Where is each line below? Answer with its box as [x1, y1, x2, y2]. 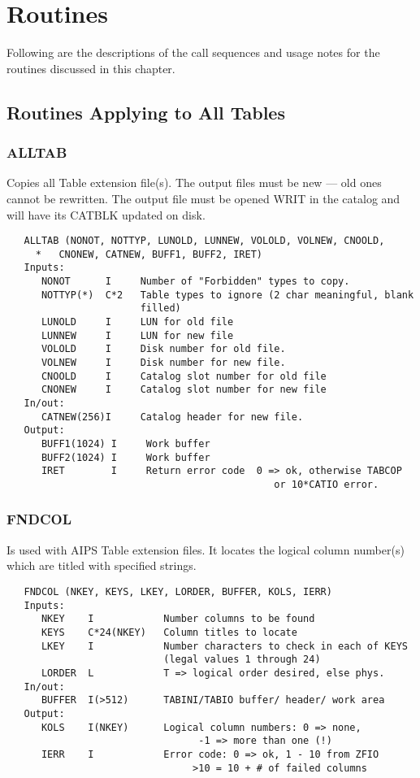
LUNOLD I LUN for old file [41, 316, 234, 328]
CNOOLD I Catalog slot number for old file [41, 370, 327, 382]
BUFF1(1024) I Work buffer [41, 437, 210, 450]
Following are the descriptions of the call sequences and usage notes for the [6, 44, 380, 61]
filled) [140, 302, 181, 315]
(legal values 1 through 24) [163, 654, 321, 666]
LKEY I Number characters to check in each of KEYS [41, 640, 408, 652]
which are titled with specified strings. [6, 557, 197, 574]
